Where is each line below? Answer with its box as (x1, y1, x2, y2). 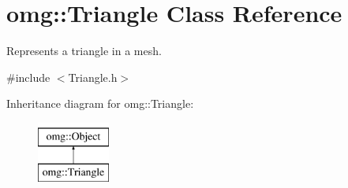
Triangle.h (68, 68, 118, 85)
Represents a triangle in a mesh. (6, 42, 162, 59)
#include (6, 68, 51, 85)
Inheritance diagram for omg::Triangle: (6, 95, 194, 112)
